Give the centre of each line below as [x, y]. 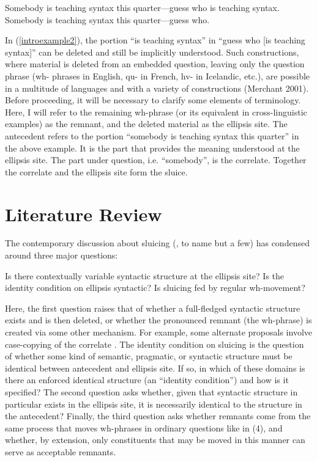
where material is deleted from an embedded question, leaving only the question [155, 64]
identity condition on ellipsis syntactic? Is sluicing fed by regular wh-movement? [155, 288]
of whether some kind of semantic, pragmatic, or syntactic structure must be [149, 356]
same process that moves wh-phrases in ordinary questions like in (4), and [144, 427]
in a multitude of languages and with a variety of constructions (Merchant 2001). [157, 88]
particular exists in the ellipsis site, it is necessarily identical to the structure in [154, 404]
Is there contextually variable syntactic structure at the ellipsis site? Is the [145, 275]
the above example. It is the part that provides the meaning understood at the [152, 148]
